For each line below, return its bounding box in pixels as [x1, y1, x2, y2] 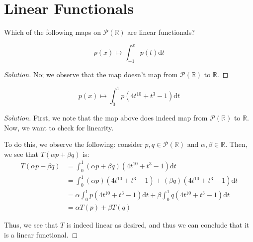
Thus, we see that [4, 220, 58, 230]
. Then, [225, 139, 248, 149]
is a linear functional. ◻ [4, 229, 78, 240]
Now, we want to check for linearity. [4, 122, 114, 132]
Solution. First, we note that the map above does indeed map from [4, 112, 208, 122]
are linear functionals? [127, 27, 195, 37]
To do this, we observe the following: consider [4, 139, 143, 149]
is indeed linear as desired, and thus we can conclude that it [66, 220, 250, 230]
